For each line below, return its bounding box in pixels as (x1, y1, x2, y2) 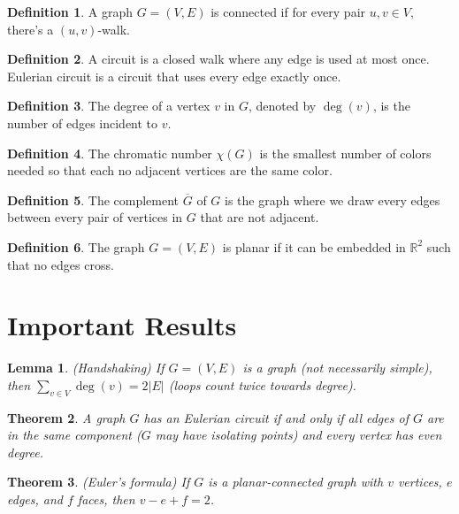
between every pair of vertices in (7, 208, 183, 226)
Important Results (7, 307, 237, 343)
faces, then (77, 490, 135, 509)
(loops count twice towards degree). (168, 375, 356, 394)
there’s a (7, 19, 54, 38)
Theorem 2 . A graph (7, 408, 126, 426)
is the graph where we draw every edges (225, 190, 440, 209)
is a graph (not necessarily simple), (242, 358, 432, 377)
